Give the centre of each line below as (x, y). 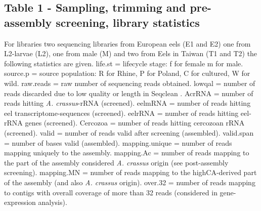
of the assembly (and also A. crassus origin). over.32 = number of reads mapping (130, 182)
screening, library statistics (128, 22)
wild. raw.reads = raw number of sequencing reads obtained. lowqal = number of (130, 83)
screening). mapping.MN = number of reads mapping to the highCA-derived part (130, 172)
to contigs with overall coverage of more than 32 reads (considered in (111, 192)
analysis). (53, 202)
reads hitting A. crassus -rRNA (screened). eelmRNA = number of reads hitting (127, 103)
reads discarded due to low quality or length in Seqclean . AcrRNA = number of (129, 93)
